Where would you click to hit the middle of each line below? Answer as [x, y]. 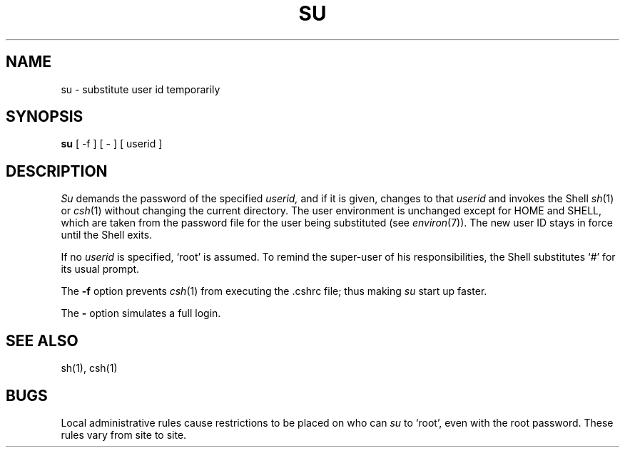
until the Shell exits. [107, 235]
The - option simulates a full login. [141, 313]
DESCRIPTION [57, 171]
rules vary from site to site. [124, 434]
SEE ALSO [42, 340]
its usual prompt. [100, 269]
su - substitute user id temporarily [141, 89]
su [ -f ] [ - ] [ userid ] [112, 144]
